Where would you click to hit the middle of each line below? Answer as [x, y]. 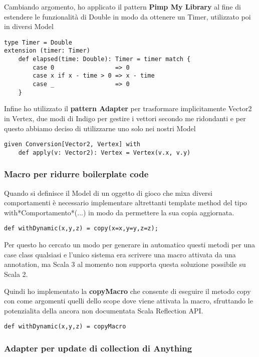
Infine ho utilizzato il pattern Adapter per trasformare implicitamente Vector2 [128, 108]
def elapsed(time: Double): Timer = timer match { [104, 59]
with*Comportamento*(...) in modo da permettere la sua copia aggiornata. [119, 212]
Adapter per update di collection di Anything [98, 348]
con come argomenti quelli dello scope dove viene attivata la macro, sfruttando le [128, 301]
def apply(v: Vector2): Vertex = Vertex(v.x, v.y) [104, 152]
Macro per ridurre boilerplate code [76, 174]
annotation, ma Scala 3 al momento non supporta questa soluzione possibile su [125, 264]
